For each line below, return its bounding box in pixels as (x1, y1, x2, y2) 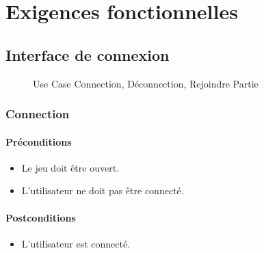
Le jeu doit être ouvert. (21, 160, 120, 174)
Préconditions (5, 134, 72, 148)
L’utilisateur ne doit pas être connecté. (21, 183, 184, 198)
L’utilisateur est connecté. (21, 236, 131, 250)
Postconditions (5, 210, 76, 224)
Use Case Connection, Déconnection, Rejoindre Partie (33, 76, 259, 90)
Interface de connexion (5, 44, 170, 65)
